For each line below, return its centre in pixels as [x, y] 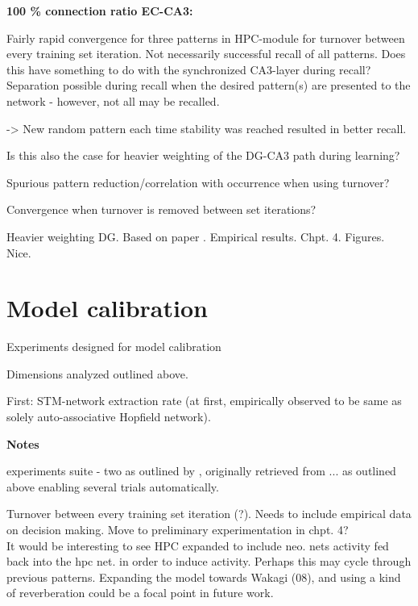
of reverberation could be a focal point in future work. [140, 593]
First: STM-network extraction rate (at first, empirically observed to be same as [204, 401]
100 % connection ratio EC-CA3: [100, 10]
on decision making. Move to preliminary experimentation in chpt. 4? [178, 529]
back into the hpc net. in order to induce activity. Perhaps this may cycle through [209, 561]
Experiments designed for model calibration [114, 347]
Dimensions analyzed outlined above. [97, 373]
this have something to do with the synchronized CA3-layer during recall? [189, 69]
